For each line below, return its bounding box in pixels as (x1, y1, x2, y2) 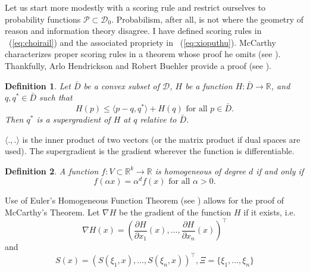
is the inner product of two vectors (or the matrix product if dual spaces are (22, 133, 300, 145)
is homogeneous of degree (155, 164, 246, 177)
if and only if (256, 164, 304, 177)
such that (39, 91, 73, 104)
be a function (185, 79, 233, 92)
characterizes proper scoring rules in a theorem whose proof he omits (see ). (5, 48, 281, 60)
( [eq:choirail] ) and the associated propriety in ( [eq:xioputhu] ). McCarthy (8, 36, 276, 48)
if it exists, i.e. (243, 206, 296, 218)
